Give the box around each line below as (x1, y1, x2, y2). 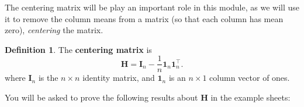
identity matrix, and (82, 72, 155, 84)
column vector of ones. (209, 72, 290, 84)
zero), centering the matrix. (5, 24, 103, 36)
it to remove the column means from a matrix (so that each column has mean (5, 12, 284, 24)
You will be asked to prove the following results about (5, 91, 198, 104)
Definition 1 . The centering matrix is (5, 43, 152, 55)
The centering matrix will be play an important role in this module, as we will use (5, 1, 299, 13)
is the (38, 72, 58, 84)
